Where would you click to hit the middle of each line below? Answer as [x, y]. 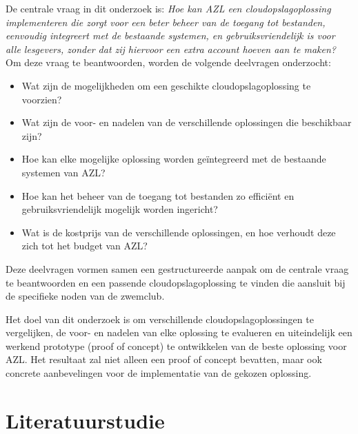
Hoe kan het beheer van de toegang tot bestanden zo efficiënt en [158, 195]
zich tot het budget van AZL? [84, 246]
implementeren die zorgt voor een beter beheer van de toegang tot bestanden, [166, 22]
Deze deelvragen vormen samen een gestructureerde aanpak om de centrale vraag [177, 268]
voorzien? [42, 99]
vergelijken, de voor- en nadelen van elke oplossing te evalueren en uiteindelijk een [179, 332]
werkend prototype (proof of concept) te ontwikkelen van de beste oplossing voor [176, 345]
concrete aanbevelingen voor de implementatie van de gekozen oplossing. [159, 373]
